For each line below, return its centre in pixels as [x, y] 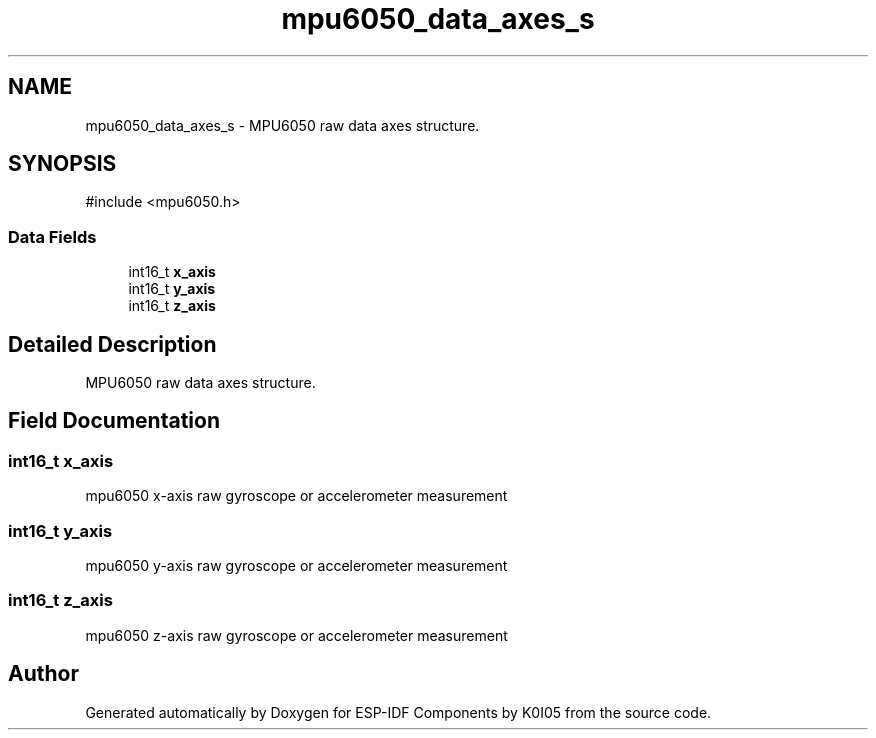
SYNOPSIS [62, 164]
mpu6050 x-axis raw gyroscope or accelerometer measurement [296, 496]
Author [43, 674]
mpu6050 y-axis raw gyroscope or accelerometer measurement [296, 565]
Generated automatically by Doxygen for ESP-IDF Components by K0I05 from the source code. [398, 712]
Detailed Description [112, 344]
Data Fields [52, 236]
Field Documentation [114, 421]
